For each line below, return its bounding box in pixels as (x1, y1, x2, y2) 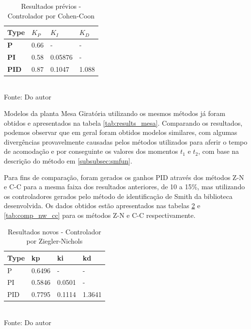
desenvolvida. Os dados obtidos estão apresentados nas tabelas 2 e (4, 200, 201, 211)
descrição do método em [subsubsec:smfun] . (4, 155, 132, 165)
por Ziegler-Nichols (26, 236, 83, 246)
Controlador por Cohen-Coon (7, 10, 95, 20)
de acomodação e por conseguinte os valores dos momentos (4, 146, 178, 156)
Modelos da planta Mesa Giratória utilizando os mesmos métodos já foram (4, 108, 225, 118)
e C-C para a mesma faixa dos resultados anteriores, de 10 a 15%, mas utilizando (4, 181, 245, 192)
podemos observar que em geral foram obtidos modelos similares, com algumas (4, 127, 237, 137)
